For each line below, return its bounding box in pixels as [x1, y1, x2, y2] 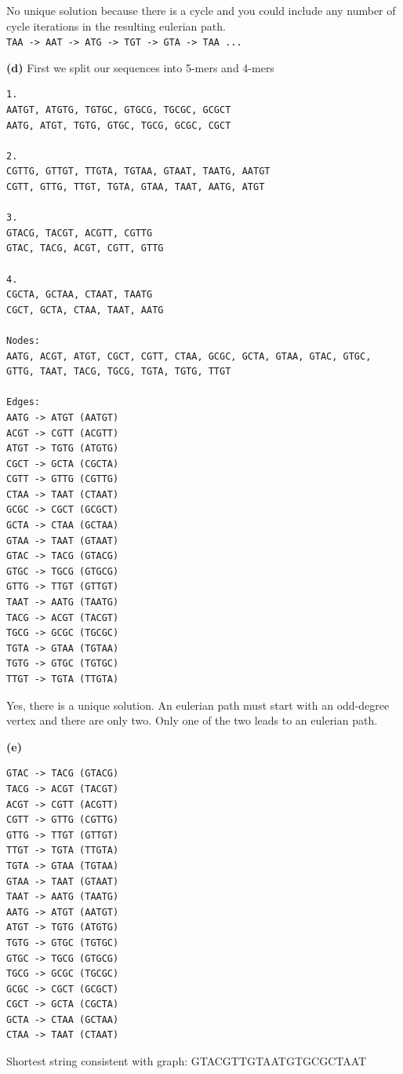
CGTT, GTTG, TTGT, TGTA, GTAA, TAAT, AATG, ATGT [6, 181, 265, 192]
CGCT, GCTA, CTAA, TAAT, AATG [6, 304, 164, 316]
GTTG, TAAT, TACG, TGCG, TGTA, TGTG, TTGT [6, 366, 231, 378]
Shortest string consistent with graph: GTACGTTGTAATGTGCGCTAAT [6, 1053, 367, 1069]
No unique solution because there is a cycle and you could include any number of [6, 2, 396, 18]
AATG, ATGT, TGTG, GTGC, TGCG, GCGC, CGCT [6, 119, 231, 131]
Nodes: [6, 334, 40, 346]
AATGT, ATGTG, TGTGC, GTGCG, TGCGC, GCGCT [6, 104, 231, 116]
